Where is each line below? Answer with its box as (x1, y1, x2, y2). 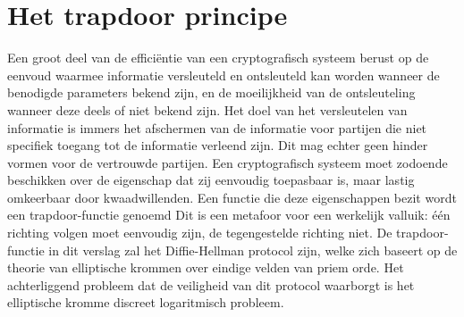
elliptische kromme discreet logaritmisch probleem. (7, 293, 284, 312)
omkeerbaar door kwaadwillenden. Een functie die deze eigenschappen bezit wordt (7, 188, 457, 206)
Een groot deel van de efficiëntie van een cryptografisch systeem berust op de (7, 48, 429, 67)
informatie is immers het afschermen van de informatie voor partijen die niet (7, 118, 427, 137)
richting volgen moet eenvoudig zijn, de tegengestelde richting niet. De (7, 223, 392, 242)
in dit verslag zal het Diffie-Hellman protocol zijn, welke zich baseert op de (48, 240, 458, 259)
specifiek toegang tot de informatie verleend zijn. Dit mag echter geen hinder (7, 136, 428, 154)
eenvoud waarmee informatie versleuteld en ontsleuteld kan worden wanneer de (7, 65, 440, 84)
